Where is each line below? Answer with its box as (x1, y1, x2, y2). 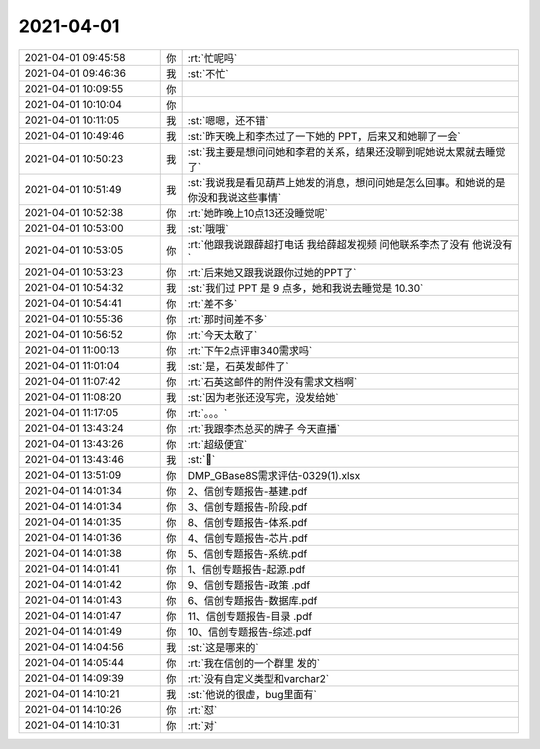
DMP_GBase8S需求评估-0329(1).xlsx (187, 468, 361, 482)
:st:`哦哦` (187, 221, 229, 235)
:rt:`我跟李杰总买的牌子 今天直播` (187, 421, 340, 435)
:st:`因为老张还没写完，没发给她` (187, 390, 339, 404)
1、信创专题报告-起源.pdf (187, 562, 306, 576)
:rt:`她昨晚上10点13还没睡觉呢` (187, 206, 329, 220)
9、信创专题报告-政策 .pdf (187, 578, 311, 592)
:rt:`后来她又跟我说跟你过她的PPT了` (187, 265, 357, 279)
